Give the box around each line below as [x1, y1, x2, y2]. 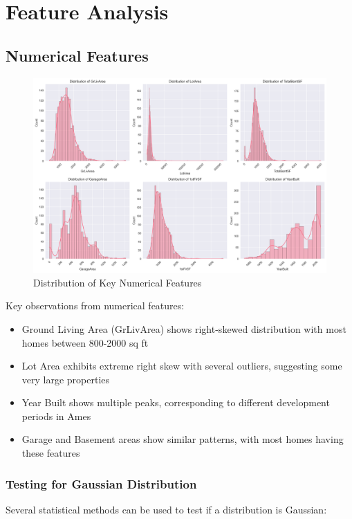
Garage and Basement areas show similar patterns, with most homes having [21, 432, 344, 446]
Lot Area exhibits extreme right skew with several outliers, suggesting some [21, 358, 342, 373]
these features [21, 446, 80, 460]
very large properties [21, 372, 110, 386]
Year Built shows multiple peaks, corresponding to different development [21, 395, 330, 410]
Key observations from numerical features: [6, 298, 185, 313]
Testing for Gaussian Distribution [6, 475, 197, 492]
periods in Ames [21, 408, 91, 423]
